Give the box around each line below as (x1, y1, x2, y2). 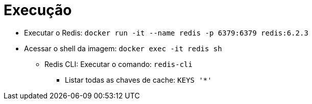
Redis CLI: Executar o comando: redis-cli (44, 59, 193, 68)
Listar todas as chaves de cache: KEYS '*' (65, 75, 212, 84)
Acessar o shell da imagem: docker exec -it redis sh (24, 44, 222, 53)
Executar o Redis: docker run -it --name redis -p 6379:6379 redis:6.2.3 (24, 28, 308, 37)
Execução (4, 2, 72, 19)
